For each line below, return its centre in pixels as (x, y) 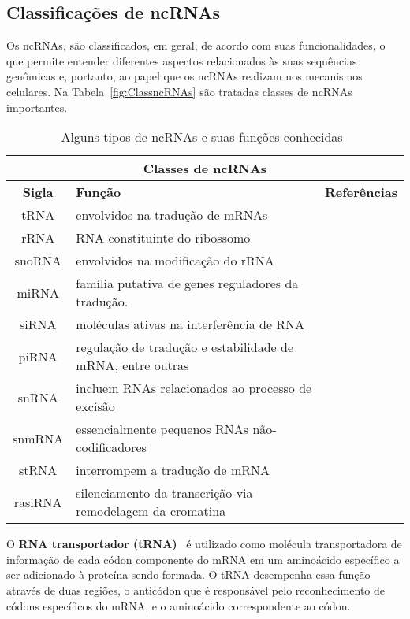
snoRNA (38, 261)
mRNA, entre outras (132, 365)
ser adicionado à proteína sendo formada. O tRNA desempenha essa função (188, 575)
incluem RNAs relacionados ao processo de (194, 388)
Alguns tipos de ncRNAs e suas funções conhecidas (202, 137)
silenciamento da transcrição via (164, 493)
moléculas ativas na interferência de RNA (190, 324)
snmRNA (38, 438)
